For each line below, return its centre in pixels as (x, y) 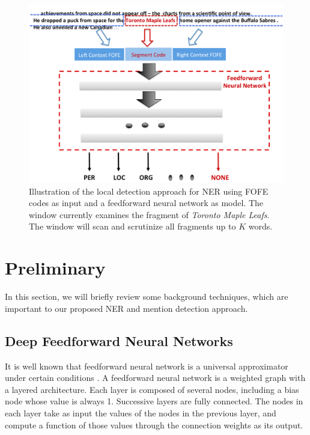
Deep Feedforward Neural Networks (119, 340)
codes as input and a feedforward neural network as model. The (146, 203)
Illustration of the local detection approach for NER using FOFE (149, 191)
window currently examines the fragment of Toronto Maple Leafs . (149, 214)
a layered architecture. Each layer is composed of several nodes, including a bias (152, 389)
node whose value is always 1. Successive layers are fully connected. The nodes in (154, 401)
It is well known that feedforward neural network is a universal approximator (147, 366)
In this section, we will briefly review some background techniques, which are (147, 297)
